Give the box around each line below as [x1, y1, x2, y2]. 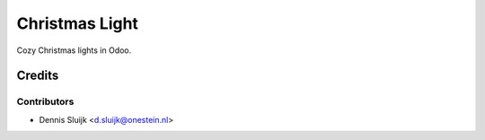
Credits [16, 68, 59, 83]
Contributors [16, 95, 75, 108]
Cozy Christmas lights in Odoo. [16, 45, 132, 56]
